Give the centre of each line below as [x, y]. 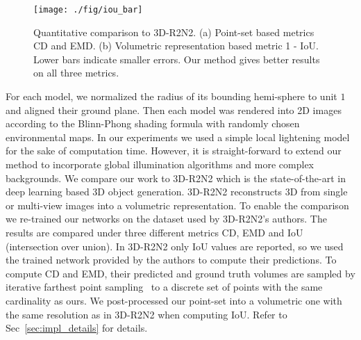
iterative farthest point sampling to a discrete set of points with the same [164, 287]
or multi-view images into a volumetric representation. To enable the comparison [177, 205]
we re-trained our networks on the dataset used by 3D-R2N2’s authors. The [166, 219]
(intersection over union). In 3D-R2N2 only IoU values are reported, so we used [175, 246]
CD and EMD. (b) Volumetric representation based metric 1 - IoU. [176, 46]
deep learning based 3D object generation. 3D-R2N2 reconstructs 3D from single [177, 192]
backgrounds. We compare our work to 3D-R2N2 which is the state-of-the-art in [176, 178]
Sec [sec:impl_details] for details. [77, 328]
